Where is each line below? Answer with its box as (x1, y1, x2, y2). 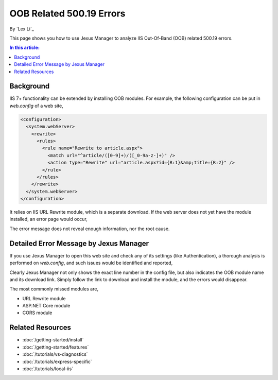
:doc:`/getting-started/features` (22, 344, 89, 350)
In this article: (9, 44, 40, 51)
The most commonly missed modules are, (9, 286, 99, 292)
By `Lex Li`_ (9, 26, 34, 32)
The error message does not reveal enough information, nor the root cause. (9, 226, 170, 232)
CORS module (22, 309, 53, 316)
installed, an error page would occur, (9, 216, 88, 222)
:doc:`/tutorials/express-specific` (22, 358, 92, 365)
